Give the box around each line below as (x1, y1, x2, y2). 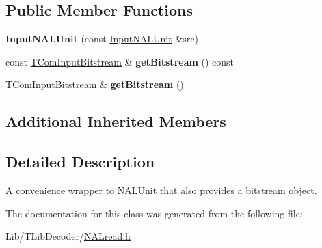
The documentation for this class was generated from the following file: (5, 206, 303, 220)
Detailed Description (5, 151, 155, 172)
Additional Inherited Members (5, 111, 226, 132)
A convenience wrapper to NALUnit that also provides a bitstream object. (5, 182, 317, 197)
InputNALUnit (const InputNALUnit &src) (5, 31, 198, 46)
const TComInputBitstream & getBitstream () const (5, 54, 234, 68)
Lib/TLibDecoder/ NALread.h (5, 229, 131, 243)
